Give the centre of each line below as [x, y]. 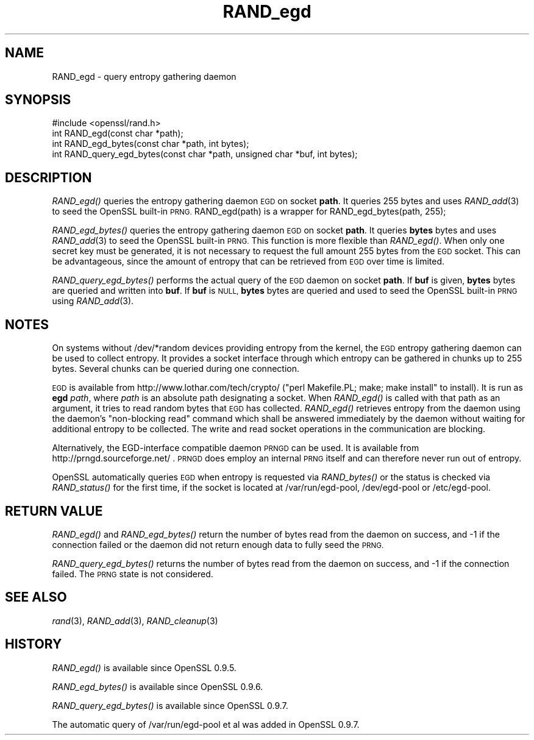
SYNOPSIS [38, 100]
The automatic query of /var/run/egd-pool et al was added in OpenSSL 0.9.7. [206, 724]
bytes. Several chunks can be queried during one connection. [176, 369]
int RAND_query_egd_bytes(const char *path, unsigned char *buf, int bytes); [205, 154]
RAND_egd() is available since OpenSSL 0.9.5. [144, 667]
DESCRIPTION [48, 177]
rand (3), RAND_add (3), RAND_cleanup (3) [135, 621]
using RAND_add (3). [93, 301]
